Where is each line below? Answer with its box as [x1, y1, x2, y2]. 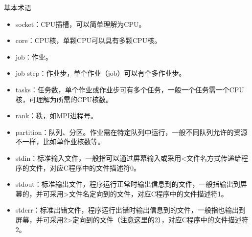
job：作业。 [15, 51, 52, 62]
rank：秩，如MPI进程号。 [15, 110, 97, 121]
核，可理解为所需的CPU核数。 [15, 94, 113, 104]
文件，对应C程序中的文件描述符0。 [29, 162, 140, 172]
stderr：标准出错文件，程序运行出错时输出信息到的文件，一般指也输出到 [15, 205, 246, 215]
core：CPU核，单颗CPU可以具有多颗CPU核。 [15, 35, 161, 45]
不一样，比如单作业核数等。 [15, 136, 105, 147]
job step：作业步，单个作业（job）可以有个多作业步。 [15, 68, 186, 78]
